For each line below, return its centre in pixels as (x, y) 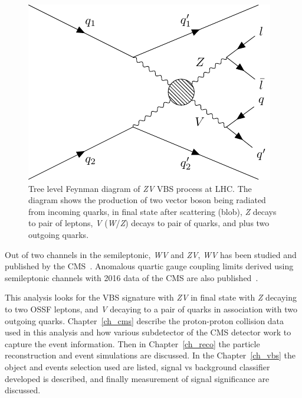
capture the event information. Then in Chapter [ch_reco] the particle (132, 343)
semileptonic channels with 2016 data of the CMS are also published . (132, 277)
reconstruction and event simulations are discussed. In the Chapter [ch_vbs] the (150, 355)
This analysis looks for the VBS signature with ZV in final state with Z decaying (151, 297)
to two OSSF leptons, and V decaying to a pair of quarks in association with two (151, 309)
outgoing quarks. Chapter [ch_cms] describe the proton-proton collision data (145, 320)
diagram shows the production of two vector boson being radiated (147, 200)
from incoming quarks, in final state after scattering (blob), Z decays (152, 211)
